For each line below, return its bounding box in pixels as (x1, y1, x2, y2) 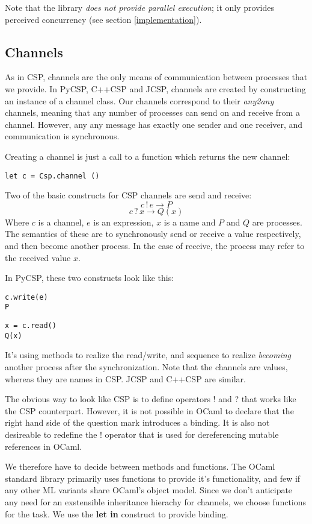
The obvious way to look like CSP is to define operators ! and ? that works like (5, 393, 296, 405)
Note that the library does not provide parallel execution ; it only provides (5, 1, 274, 13)
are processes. (252, 215, 302, 228)
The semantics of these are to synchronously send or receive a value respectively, (5, 227, 301, 240)
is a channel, (38, 215, 84, 228)
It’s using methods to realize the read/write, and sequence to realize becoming (5, 349, 291, 361)
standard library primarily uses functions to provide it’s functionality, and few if (5, 472, 301, 484)
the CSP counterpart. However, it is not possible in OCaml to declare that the (5, 404, 294, 417)
